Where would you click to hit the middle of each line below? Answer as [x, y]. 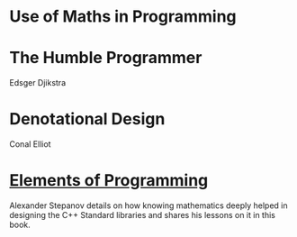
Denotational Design [87, 119]
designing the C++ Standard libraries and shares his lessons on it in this [143, 215]
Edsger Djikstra [38, 83]
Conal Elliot [30, 144]
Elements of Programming [109, 181]
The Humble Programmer [106, 58]
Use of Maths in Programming [123, 17]
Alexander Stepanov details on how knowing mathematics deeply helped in [148, 205]
